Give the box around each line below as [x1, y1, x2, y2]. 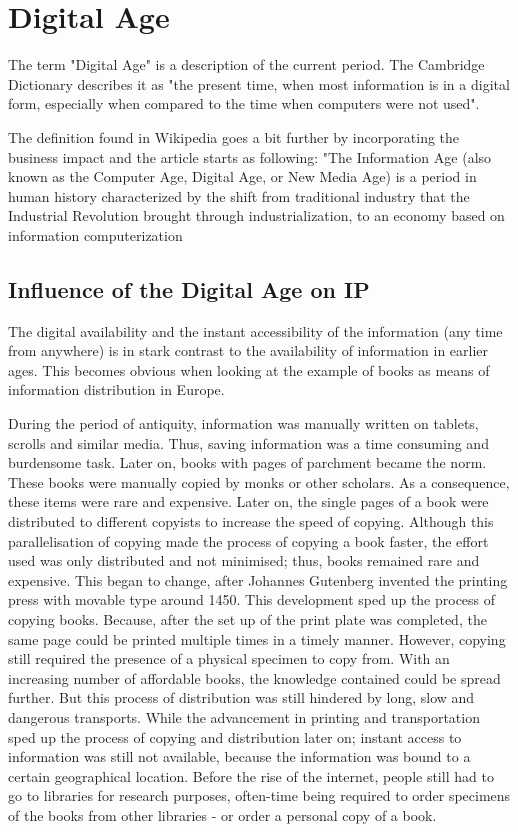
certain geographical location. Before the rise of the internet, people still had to [8, 765, 494, 786]
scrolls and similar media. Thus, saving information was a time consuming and [8, 432, 489, 453]
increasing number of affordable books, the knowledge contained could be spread [8, 667, 501, 688]
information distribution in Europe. [8, 379, 225, 400]
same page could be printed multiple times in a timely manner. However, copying [8, 628, 506, 649]
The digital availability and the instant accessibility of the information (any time [8, 320, 503, 341]
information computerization [8, 224, 183, 245]
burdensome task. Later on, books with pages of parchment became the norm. [8, 452, 487, 473]
